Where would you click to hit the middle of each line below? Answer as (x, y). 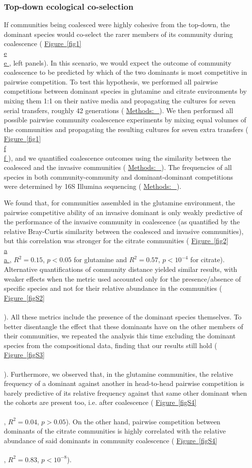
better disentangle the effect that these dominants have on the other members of (124, 326)
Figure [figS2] (24, 297)
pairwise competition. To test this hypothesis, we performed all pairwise (111, 81)
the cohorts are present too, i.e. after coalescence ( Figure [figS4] (100, 402)
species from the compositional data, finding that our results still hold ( (110, 345)
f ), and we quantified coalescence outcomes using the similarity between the (118, 158)
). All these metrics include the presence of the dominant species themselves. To (123, 317)
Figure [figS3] (24, 355)
